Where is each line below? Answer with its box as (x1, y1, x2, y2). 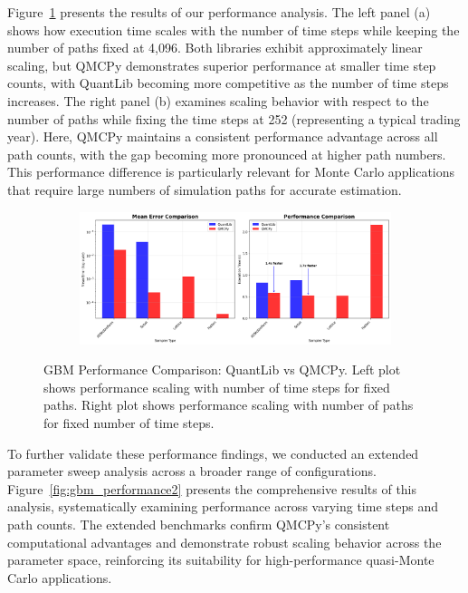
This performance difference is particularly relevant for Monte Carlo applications (7, 162, 455, 181)
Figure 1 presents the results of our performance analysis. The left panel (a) (7, 3, 431, 21)
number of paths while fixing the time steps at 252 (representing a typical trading (7, 109, 461, 128)
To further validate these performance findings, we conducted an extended (7, 443, 419, 462)
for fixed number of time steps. (43, 413, 215, 433)
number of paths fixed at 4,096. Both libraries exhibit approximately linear (7, 38, 423, 57)
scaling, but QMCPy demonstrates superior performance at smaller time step (7, 55, 436, 74)
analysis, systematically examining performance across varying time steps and (7, 497, 438, 516)
